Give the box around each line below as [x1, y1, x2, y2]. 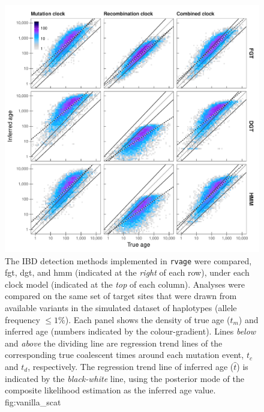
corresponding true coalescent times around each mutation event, [5, 348, 244, 361]
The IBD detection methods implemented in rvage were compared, [5, 254, 252, 267]
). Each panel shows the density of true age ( [65, 313, 230, 326]
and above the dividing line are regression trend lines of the [5, 336, 223, 349]
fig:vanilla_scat [5, 395, 61, 408]
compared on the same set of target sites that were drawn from [5, 289, 237, 302]
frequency [5, 313, 40, 326]
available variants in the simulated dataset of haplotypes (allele [5, 301, 237, 314]
